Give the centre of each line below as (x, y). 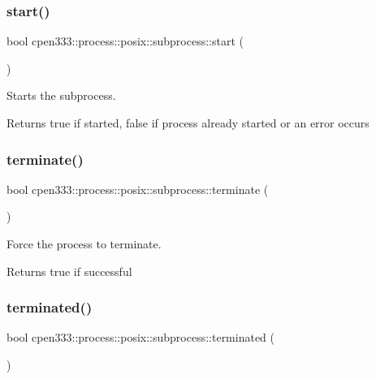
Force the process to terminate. (84, 243)
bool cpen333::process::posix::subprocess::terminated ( (141, 337)
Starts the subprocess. (61, 95)
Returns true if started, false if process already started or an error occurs (188, 123)
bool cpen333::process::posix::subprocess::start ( (125, 41)
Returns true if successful (69, 271)
